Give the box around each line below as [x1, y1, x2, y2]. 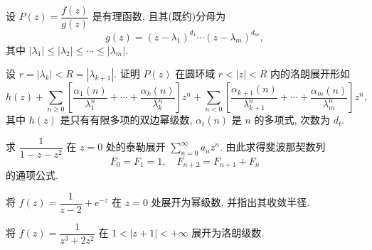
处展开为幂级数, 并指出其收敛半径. [151, 195, 310, 210]
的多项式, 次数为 [254, 112, 331, 127]
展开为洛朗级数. [191, 225, 265, 240]
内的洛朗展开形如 [270, 66, 351, 81]
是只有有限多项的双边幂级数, [60, 112, 193, 127]
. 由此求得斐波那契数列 [219, 139, 326, 154]
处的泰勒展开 [105, 139, 166, 154]
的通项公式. [6, 168, 58, 183]
